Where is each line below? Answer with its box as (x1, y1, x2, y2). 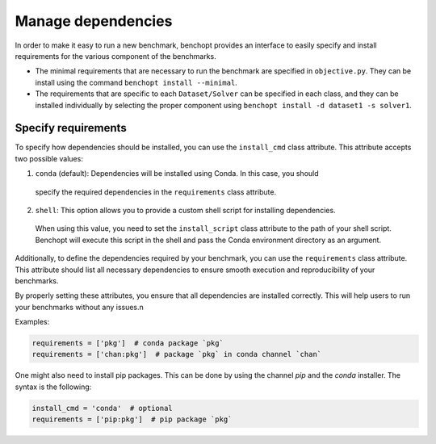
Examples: (15, 317, 50, 327)
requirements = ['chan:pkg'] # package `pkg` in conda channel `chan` (31, 350, 322, 359)
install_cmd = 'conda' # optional (31, 404, 173, 413)
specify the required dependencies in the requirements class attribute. (35, 186, 277, 197)
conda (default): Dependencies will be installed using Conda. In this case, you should (35, 169, 319, 178)
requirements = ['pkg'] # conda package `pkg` (31, 339, 224, 348)
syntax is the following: (15, 382, 92, 392)
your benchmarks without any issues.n (15, 302, 145, 312)
